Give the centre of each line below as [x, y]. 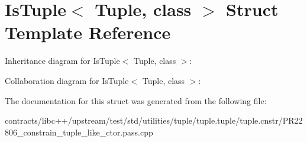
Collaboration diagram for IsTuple [67, 80]
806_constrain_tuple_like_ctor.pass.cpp [79, 132]
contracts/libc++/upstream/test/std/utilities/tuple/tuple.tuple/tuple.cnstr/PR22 [154, 120]
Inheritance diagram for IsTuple [62, 61]
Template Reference [88, 32]
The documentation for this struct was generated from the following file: [136, 100]
